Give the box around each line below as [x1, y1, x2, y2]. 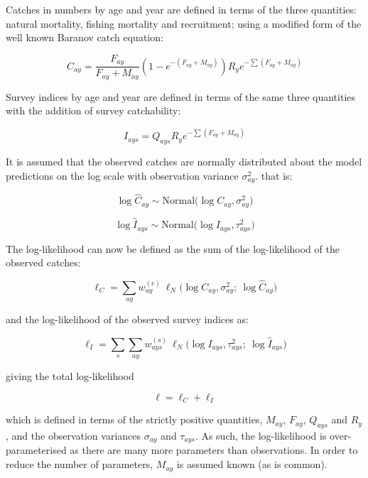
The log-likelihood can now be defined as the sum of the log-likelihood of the [6, 241, 340, 256]
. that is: [255, 168, 293, 183]
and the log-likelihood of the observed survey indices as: [6, 312, 249, 327]
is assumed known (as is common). [176, 457, 328, 472]
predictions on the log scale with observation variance [6, 168, 239, 183]
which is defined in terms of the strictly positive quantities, [6, 412, 263, 427]
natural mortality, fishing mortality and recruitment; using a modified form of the [6, 16, 362, 31]
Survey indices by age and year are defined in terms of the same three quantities [6, 89, 356, 104]
